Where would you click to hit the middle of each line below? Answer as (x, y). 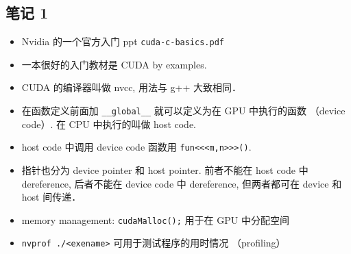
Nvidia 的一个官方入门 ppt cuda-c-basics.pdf (123, 41)
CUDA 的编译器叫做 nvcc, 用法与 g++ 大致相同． (132, 87)
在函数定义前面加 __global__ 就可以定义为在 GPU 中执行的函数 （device (183, 111)
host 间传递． (51, 197)
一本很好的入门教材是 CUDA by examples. (114, 64)
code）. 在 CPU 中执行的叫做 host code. (109, 124)
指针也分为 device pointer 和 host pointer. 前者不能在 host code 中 (165, 169)
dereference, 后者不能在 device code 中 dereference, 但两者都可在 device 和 (182, 183)
